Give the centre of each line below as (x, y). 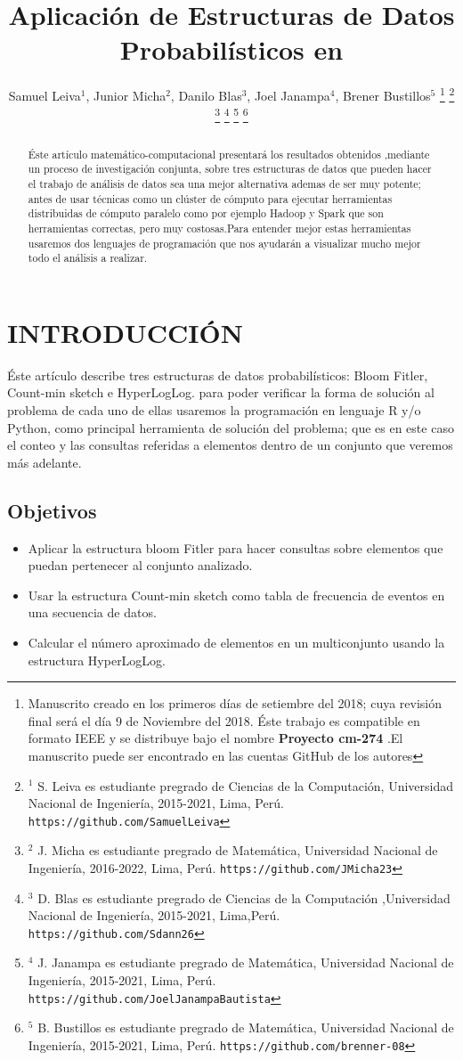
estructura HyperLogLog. (97, 660)
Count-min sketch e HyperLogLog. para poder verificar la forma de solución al (221, 392)
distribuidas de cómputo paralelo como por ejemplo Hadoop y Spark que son (206, 213)
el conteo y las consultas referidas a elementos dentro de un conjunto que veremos (230, 445)
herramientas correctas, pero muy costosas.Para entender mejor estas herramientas (219, 228)
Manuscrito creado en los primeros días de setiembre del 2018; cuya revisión (235, 703)
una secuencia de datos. (92, 612)
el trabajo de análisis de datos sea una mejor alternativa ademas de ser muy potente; (224, 183)
